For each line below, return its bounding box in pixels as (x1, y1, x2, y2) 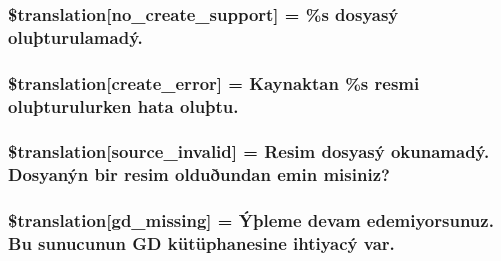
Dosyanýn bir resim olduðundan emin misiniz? (8, 162, 390, 187)
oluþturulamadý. (8, 24, 143, 49)
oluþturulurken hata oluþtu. (8, 93, 239, 118)
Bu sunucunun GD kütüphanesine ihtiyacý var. (8, 231, 395, 256)
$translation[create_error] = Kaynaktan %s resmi (8, 70, 420, 95)
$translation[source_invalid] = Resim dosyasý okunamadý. (8, 139, 490, 164)
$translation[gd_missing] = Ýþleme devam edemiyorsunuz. (8, 208, 494, 233)
